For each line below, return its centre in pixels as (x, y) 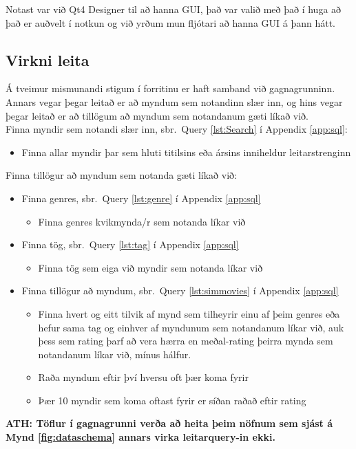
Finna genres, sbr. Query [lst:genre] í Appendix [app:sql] (141, 198)
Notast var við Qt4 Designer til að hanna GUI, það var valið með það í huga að (174, 9)
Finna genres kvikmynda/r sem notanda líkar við (142, 221)
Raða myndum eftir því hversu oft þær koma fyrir (143, 377)
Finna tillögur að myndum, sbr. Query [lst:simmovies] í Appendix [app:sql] (180, 291)
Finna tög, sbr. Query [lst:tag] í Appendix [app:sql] (130, 244)
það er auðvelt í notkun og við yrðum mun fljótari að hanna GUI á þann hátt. (170, 22)
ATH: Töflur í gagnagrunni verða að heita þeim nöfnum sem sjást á (169, 423)
